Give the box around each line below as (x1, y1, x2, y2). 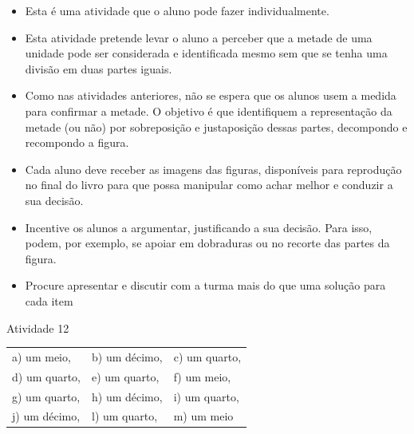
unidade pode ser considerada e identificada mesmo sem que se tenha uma (25, 45, 388, 61)
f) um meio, (173, 368, 231, 385)
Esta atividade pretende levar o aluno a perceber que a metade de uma (25, 29, 373, 45)
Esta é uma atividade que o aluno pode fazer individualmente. (25, 2, 329, 18)
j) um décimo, (12, 408, 81, 424)
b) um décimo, (92, 348, 163, 365)
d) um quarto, (12, 368, 81, 385)
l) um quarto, (92, 408, 158, 424)
